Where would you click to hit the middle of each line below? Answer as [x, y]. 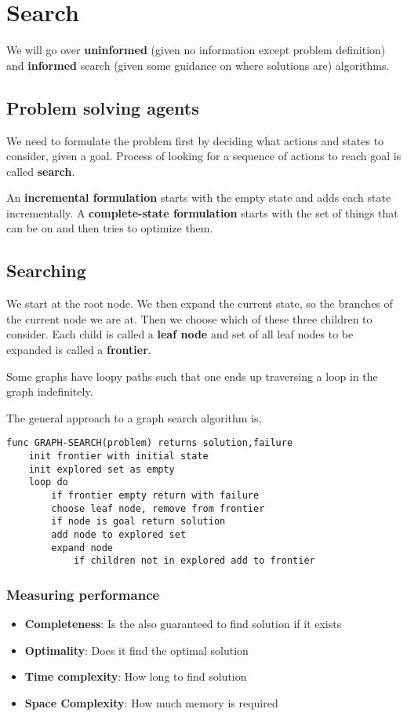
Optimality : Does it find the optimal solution [136, 650]
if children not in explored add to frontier [194, 561]
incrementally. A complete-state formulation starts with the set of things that [202, 212]
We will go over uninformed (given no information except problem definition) [196, 50]
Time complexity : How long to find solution [136, 676]
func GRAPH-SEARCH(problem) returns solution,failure [150, 443]
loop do [48, 482]
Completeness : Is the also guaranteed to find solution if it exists [183, 624]
